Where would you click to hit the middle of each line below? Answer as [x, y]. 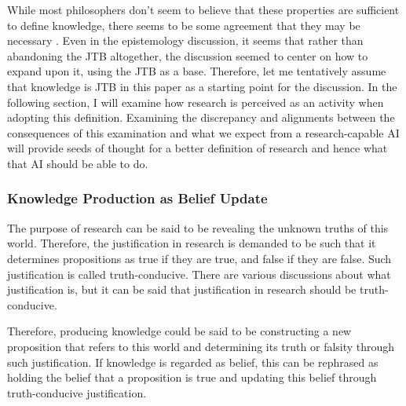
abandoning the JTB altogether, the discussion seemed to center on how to [188, 55]
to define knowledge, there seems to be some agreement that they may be [184, 25]
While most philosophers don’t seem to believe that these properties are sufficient [203, 9]
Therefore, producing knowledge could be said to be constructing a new [179, 331]
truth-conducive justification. [77, 392]
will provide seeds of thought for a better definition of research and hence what [198, 148]
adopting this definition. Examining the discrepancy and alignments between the [201, 117]
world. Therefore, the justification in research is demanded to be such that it [192, 243]
